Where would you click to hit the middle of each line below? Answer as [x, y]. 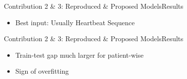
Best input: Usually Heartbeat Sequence [75, 22]
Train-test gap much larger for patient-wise [79, 55]
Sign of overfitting [42, 71]
